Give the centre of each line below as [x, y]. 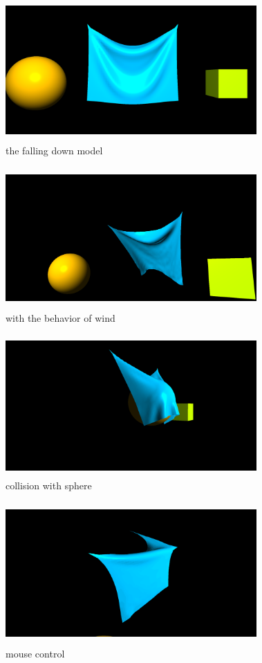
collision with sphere [49, 485]
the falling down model [54, 150]
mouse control [35, 653]
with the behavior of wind [60, 317]
